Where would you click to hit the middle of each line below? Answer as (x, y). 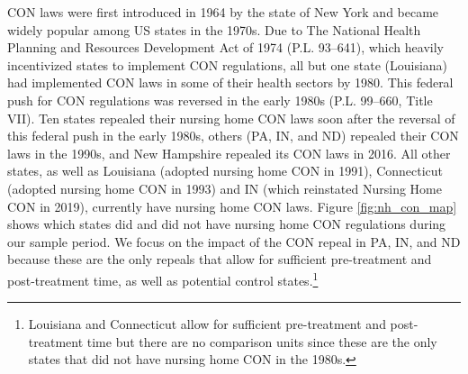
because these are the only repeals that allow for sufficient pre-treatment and (220, 259)
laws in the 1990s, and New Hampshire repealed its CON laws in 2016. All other (229, 153)
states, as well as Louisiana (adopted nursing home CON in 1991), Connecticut (225, 171)
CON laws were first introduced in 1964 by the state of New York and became (223, 12)
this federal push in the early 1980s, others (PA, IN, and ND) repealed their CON (233, 136)
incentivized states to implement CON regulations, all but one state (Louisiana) (228, 64)
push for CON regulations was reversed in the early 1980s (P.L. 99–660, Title (220, 100)
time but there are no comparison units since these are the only (262, 341)
